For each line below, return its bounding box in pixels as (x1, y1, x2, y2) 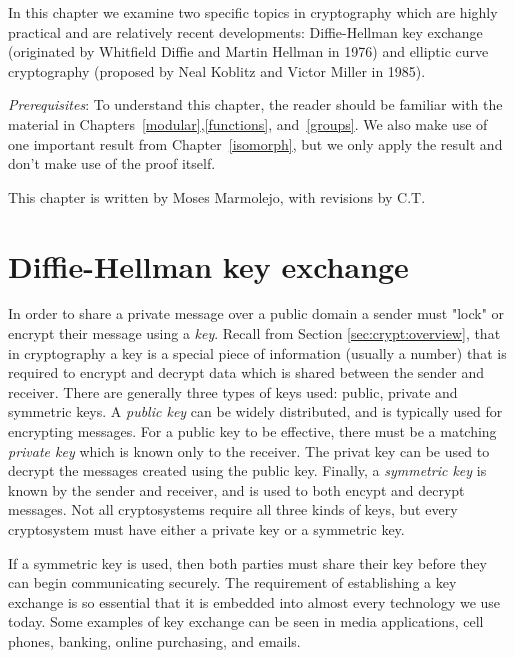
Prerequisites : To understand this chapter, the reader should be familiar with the (8, 94, 503, 115)
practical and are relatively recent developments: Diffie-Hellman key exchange (8, 21, 483, 42)
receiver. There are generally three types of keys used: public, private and (8, 381, 458, 402)
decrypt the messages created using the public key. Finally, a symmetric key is (8, 460, 487, 481)
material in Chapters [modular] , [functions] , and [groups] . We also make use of (8, 113, 488, 134)
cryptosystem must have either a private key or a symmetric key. (8, 519, 405, 539)
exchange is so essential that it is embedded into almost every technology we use (8, 591, 501, 612)
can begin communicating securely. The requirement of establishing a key (8, 572, 457, 593)
